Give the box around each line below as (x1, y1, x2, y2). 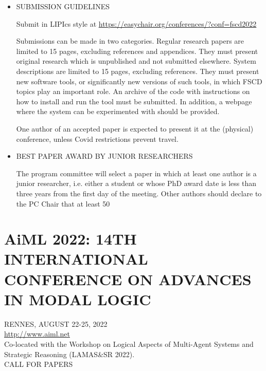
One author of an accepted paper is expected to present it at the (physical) (16, 123, 254, 134)
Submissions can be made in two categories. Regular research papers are (16, 35, 244, 46)
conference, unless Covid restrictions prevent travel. (16, 133, 179, 144)
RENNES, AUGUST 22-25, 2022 (4, 318, 108, 329)
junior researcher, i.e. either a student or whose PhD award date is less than (16, 178, 257, 189)
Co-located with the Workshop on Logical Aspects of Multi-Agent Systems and (4, 338, 254, 349)
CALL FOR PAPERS (4, 359, 73, 369)
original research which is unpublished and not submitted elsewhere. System (16, 55, 256, 66)
